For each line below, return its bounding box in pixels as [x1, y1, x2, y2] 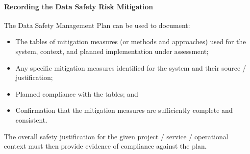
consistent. [15, 114, 48, 125]
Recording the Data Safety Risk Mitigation [4, 1, 153, 11]
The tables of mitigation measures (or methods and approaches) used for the [15, 36, 246, 47]
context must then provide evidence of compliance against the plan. [4, 141, 207, 151]
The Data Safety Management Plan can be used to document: [4, 20, 190, 30]
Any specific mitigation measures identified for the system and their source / [15, 62, 246, 73]
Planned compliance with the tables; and [15, 88, 138, 99]
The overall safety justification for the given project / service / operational [4, 131, 228, 141]
